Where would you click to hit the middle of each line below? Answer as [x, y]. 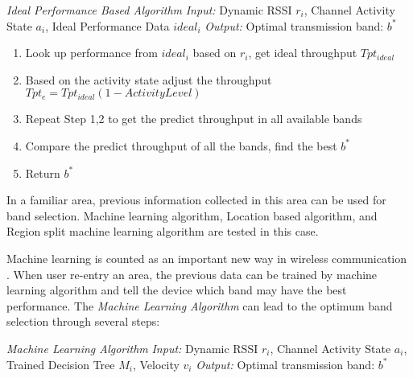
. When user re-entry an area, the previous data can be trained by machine [192, 274]
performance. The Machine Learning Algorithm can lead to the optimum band [200, 305]
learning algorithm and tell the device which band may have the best [177, 290]
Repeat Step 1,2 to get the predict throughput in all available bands [194, 119]
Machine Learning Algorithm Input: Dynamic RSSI [132, 348]
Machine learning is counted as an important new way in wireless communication [207, 258]
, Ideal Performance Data [107, 25]
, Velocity [156, 364]
